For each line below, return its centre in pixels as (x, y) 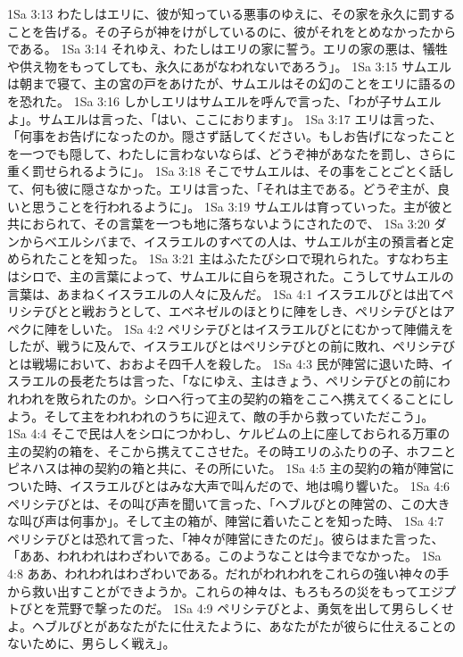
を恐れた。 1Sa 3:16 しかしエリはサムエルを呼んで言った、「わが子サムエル (224, 100)
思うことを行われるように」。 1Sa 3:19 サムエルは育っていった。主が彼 (236, 206)
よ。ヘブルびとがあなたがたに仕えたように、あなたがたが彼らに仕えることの (232, 625)
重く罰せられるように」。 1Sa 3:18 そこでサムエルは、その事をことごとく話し (231, 171)
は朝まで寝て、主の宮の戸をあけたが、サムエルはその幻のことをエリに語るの (231, 83)
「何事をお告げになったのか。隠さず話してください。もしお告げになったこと (231, 136)
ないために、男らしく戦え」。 (91, 643)
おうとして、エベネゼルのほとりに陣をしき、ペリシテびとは (268, 311)
